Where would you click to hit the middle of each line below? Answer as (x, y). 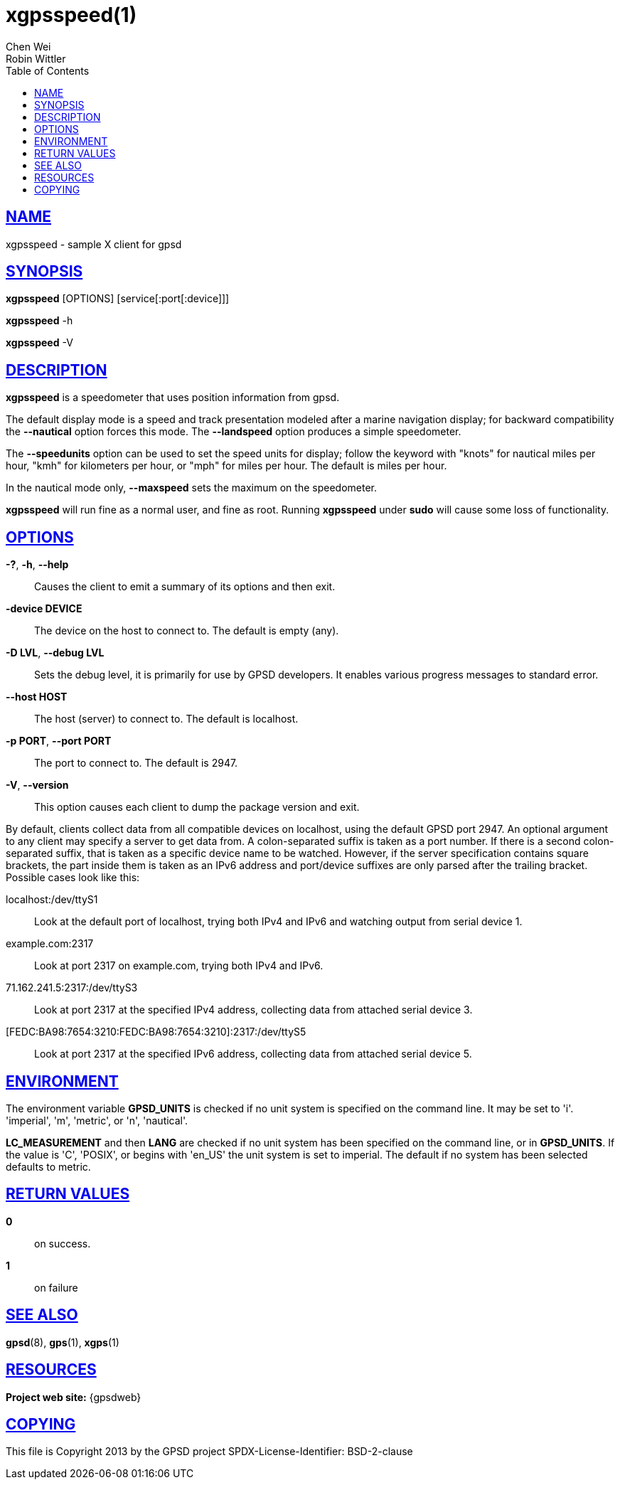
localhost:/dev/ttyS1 (52, 900)
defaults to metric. (48, 1166)
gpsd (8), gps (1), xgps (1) (63, 1342)
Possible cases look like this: (73, 878)
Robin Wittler (36, 58)
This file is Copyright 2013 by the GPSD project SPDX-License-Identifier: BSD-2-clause (209, 1452)
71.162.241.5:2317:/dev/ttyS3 (72, 988)
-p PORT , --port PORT (59, 741)
